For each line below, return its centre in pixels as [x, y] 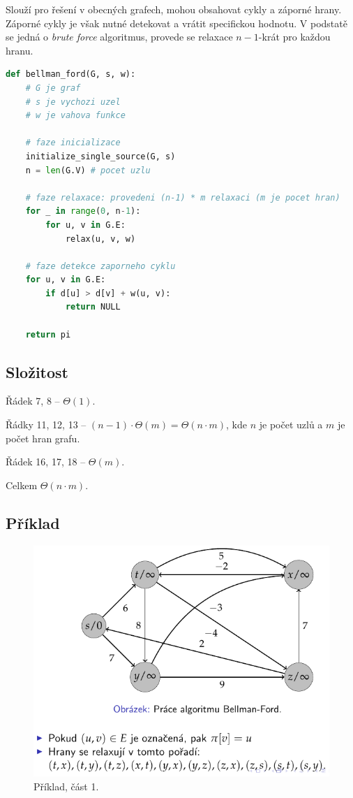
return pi [48, 334]
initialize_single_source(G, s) [100, 156]
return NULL [93, 307]
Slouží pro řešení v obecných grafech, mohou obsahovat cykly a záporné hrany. [174, 9]
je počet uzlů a [291, 425]
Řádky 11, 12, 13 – [46, 425]
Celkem [22, 485]
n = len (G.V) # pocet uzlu [88, 170]
